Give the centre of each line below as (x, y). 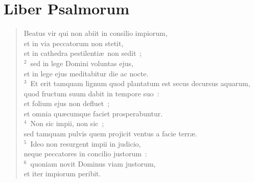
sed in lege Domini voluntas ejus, (82, 63)
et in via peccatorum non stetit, (74, 43)
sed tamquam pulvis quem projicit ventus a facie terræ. (110, 134)
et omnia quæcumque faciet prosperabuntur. (93, 113)
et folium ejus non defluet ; (67, 103)
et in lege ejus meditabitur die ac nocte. (86, 73)
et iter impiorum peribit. (62, 174)
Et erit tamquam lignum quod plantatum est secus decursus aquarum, (140, 83)
